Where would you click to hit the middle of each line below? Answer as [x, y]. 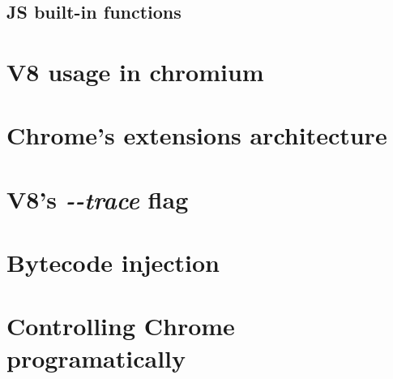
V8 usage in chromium [135, 71]
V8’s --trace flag [98, 199]
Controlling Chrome [121, 326]
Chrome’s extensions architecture [197, 135]
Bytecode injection [113, 263]
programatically [96, 357]
